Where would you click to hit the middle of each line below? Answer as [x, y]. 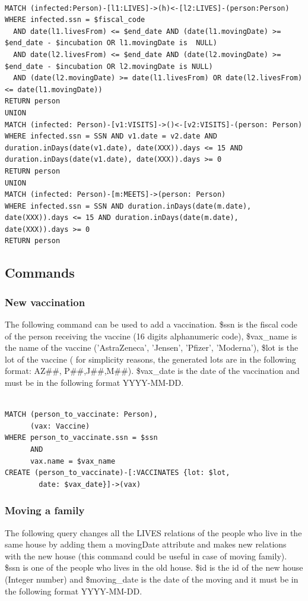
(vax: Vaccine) [60, 426]
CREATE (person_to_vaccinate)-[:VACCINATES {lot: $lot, [118, 473]
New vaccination [45, 302]
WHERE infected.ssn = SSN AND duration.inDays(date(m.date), [128, 206]
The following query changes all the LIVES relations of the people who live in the [153, 532]
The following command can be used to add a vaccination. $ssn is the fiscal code [151, 324]
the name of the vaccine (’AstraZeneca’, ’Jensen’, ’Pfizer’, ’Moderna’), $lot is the [152, 347]
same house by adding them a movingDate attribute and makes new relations [146, 544]
